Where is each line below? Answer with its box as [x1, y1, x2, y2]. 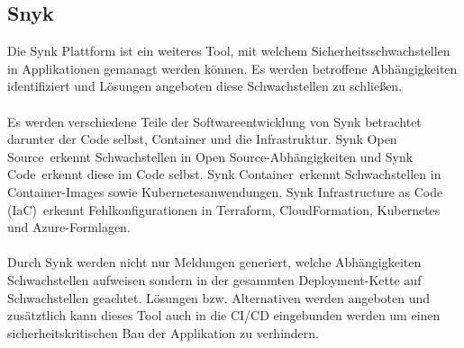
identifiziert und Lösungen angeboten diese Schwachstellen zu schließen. [7, 76, 403, 95]
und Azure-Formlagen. [7, 218, 131, 236]
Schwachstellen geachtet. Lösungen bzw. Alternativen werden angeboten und [7, 288, 431, 307]
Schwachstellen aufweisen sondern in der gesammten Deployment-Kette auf [7, 270, 422, 289]
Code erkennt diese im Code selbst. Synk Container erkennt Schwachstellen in [7, 165, 441, 183]
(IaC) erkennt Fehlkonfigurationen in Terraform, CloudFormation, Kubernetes [7, 200, 441, 219]
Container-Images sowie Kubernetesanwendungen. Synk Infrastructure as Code [7, 182, 443, 201]
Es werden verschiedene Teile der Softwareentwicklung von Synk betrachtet [7, 112, 422, 130]
